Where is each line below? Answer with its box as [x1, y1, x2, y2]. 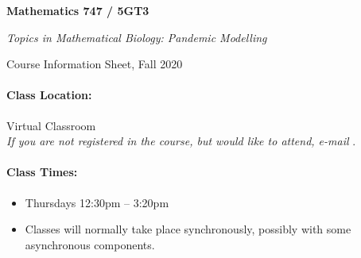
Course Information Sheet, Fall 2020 [6, 56, 183, 72]
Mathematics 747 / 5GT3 [6, 2, 149, 18]
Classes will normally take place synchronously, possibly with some [25, 221, 351, 237]
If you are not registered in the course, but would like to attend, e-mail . [6, 133, 356, 149]
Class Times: [6, 164, 78, 180]
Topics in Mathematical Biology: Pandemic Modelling [6, 29, 267, 45]
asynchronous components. [25, 236, 155, 252]
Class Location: [6, 87, 92, 103]
